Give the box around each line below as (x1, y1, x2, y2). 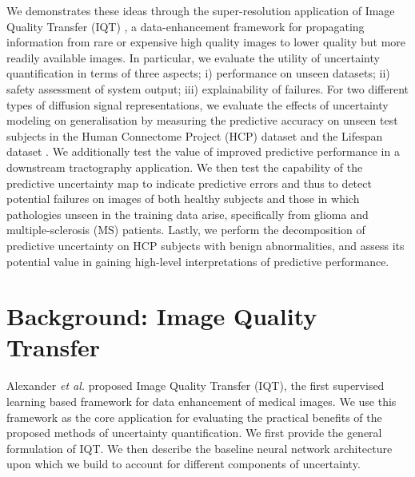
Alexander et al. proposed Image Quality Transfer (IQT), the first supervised (6, 377, 385, 394)
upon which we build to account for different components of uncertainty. (6, 455, 361, 472)
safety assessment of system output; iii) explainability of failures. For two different (6, 80, 409, 97)
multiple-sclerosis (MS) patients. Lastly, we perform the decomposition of (6, 221, 365, 238)
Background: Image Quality (6, 300, 317, 332)
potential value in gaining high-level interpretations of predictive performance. (6, 252, 389, 269)
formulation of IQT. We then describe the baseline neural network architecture (6, 439, 393, 456)
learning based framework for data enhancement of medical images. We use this (6, 393, 397, 409)
